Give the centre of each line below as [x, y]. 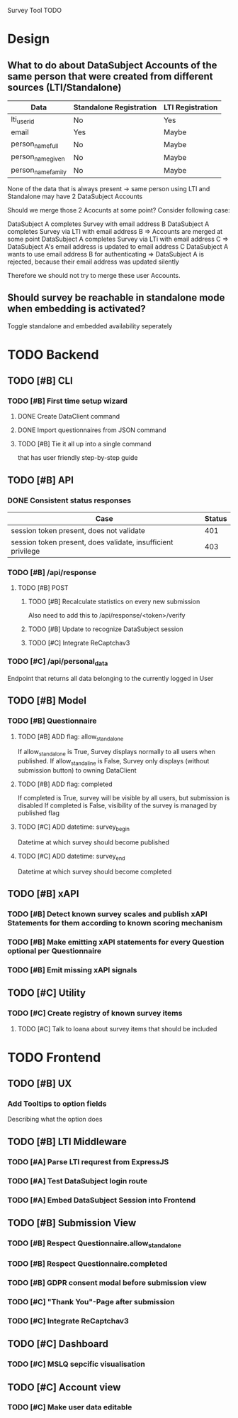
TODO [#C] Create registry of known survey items [95, 1014]
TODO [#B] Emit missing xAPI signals [72, 969]
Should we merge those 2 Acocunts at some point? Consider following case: [119, 210]
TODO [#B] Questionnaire [52, 721]
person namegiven [38, 157]
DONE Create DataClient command [69, 417]
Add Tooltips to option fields [57, 1103]
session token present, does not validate [78, 531]
